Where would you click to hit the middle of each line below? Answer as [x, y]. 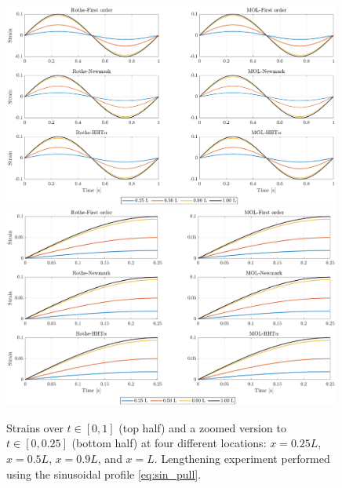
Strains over [35, 427]
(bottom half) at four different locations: [169, 443]
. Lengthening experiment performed [242, 458]
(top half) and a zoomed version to [202, 427]
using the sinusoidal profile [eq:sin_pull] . [104, 473]
